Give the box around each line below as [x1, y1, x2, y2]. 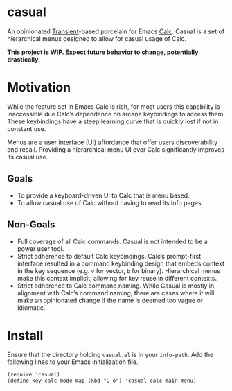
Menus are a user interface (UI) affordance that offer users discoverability [7, 138, 218, 146]
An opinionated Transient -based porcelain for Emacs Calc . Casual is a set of [7, 27, 225, 35]
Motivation [7, 80, 71, 96]
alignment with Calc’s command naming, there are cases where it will [17, 288, 215, 297]
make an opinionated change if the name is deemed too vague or [17, 296, 204, 304]
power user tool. [17, 244, 64, 253]
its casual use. [7, 153, 48, 161]
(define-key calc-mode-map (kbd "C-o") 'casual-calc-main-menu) [7, 377, 197, 385]
